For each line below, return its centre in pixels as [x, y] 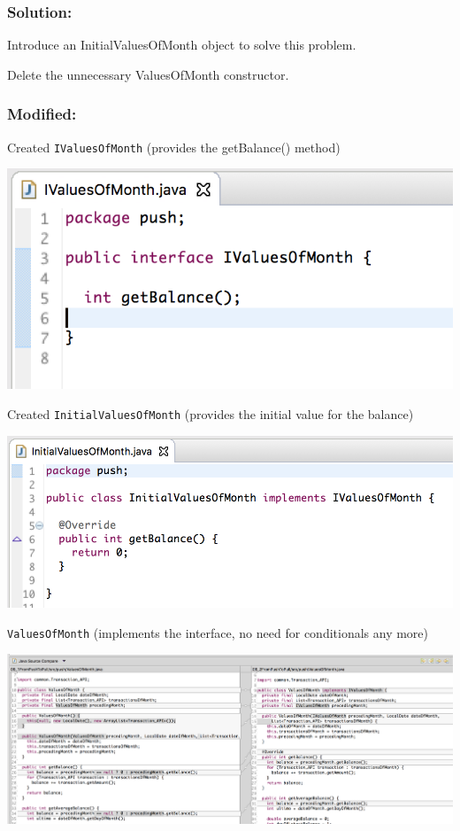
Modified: [42, 114]
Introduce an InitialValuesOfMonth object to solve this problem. [182, 45]
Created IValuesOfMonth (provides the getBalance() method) [174, 147]
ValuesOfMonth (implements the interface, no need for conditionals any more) [218, 632]
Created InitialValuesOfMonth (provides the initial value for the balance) [211, 413]
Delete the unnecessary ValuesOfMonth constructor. [148, 74]
